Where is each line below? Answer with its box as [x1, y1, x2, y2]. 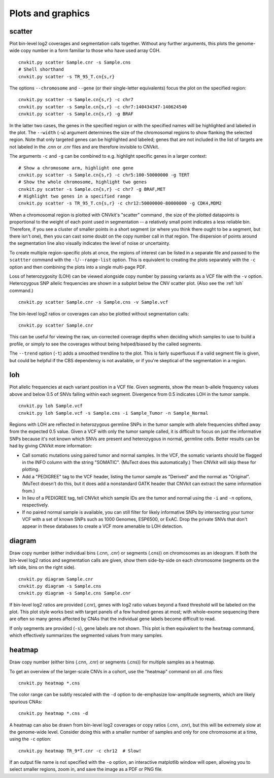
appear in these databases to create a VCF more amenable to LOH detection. [22, 523, 183, 529]
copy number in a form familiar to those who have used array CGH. [20, 47, 161, 53]
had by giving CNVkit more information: [9, 443, 92, 449]
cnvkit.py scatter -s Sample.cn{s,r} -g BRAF [18, 111, 134, 117]
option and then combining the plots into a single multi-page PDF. [9, 264, 147, 270]
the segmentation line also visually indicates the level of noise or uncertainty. [9, 240, 170, 246]
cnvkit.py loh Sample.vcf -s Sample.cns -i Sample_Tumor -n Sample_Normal [18, 410, 209, 416]
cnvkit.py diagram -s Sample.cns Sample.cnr [18, 590, 131, 596]
